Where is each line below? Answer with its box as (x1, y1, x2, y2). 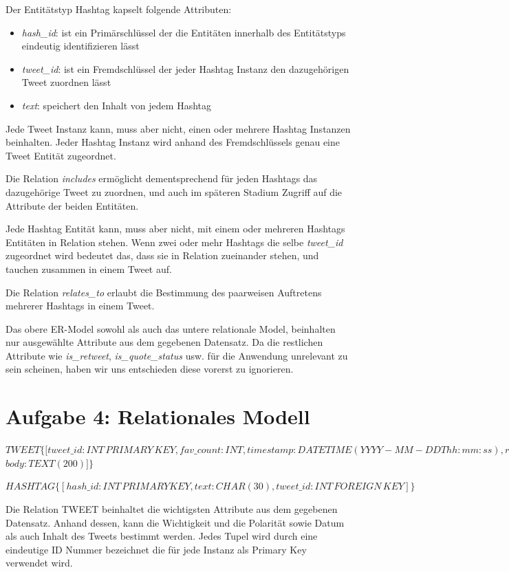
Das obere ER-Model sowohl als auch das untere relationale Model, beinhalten (6, 321, 336, 335)
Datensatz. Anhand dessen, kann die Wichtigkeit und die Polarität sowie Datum (6, 515, 345, 529)
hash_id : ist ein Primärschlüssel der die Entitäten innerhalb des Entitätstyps (21, 25, 346, 39)
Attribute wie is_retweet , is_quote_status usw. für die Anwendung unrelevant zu (6, 348, 348, 362)
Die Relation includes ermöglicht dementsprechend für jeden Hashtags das (6, 171, 318, 186)
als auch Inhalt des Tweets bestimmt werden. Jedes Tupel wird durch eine (6, 529, 318, 543)
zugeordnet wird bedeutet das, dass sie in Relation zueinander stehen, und (6, 248, 319, 263)
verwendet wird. (6, 555, 73, 570)
